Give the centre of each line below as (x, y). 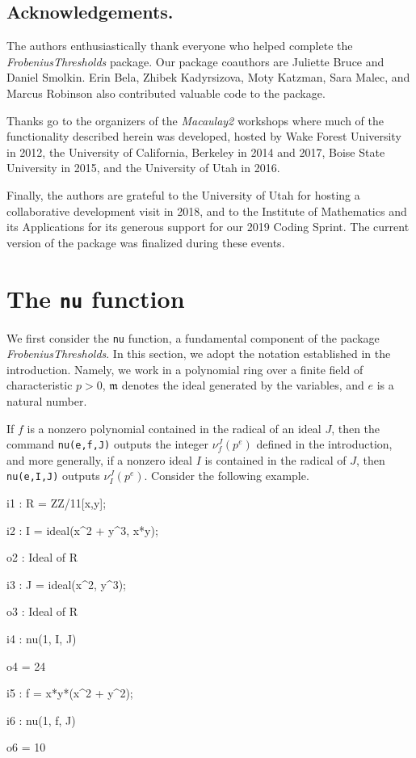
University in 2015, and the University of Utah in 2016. (143, 168)
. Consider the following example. (227, 476)
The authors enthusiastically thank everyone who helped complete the (180, 46)
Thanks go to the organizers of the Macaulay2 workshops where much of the (195, 120)
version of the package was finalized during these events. (146, 242)
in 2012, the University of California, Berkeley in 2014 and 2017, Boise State (196, 152)
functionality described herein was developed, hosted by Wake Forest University (204, 136)
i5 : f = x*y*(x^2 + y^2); (70, 693)
